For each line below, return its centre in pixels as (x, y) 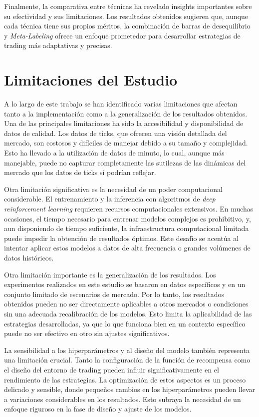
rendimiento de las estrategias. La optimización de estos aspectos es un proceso (125, 379)
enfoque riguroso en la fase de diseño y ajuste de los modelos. (98, 409)
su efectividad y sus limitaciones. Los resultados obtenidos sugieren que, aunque (126, 16)
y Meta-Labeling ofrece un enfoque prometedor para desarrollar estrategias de (122, 35)
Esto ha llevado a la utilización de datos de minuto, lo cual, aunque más (114, 153)
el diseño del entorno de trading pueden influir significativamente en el (112, 369)
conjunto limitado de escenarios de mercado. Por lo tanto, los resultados (114, 294)
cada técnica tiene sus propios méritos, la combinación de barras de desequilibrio (127, 26)
